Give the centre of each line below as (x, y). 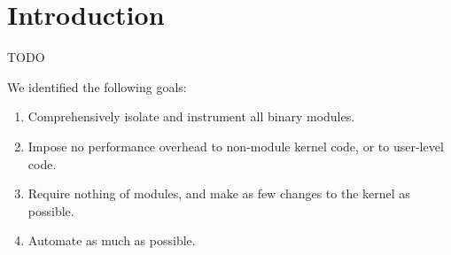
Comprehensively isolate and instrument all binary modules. (191, 116)
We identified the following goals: (97, 86)
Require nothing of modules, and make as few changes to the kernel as (219, 193)
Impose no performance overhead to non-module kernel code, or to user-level (236, 146)
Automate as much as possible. (112, 240)
